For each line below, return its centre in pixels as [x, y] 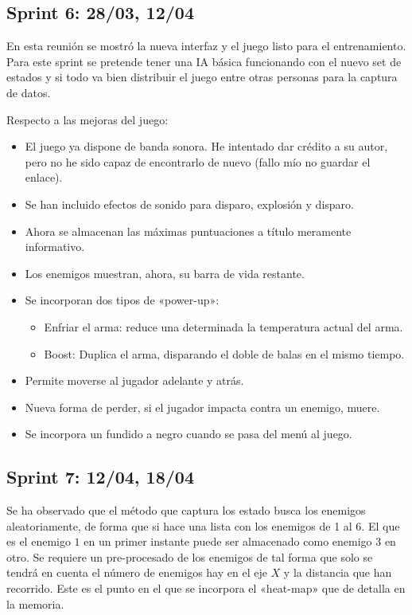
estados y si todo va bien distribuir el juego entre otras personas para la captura [202, 77]
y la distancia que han [338, 572]
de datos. [29, 92]
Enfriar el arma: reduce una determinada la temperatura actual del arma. [223, 326]
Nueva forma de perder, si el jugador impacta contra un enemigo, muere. [202, 407]
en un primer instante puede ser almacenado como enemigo [228, 541]
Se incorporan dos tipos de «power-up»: [122, 300]
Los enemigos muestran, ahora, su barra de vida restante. [165, 273]
